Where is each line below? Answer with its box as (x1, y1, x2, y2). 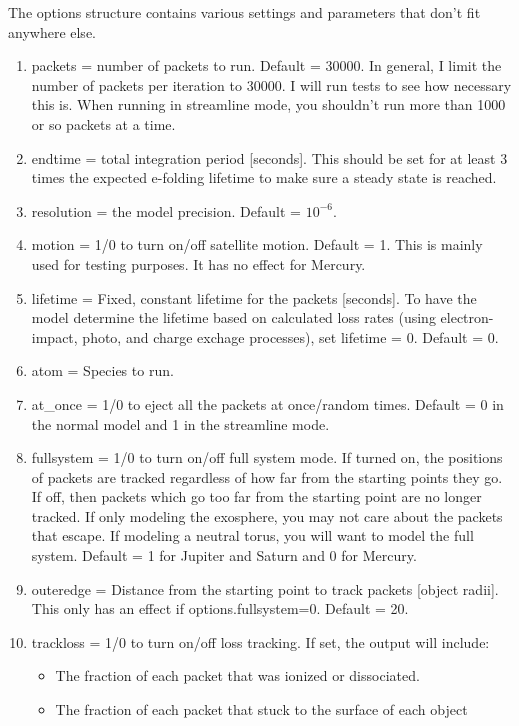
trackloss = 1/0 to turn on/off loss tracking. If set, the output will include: (31, 631, 490, 652)
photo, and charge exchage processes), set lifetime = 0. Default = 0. (82, 326, 499, 347)
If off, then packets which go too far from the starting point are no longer (31, 486, 482, 507)
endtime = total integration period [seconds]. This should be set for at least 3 (31, 147, 508, 168)
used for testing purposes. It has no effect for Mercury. (31, 253, 366, 274)
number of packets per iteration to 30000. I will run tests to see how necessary (31, 74, 512, 95)
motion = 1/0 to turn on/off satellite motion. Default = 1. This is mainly (31, 234, 483, 255)
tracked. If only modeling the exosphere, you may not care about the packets (31, 505, 503, 526)
